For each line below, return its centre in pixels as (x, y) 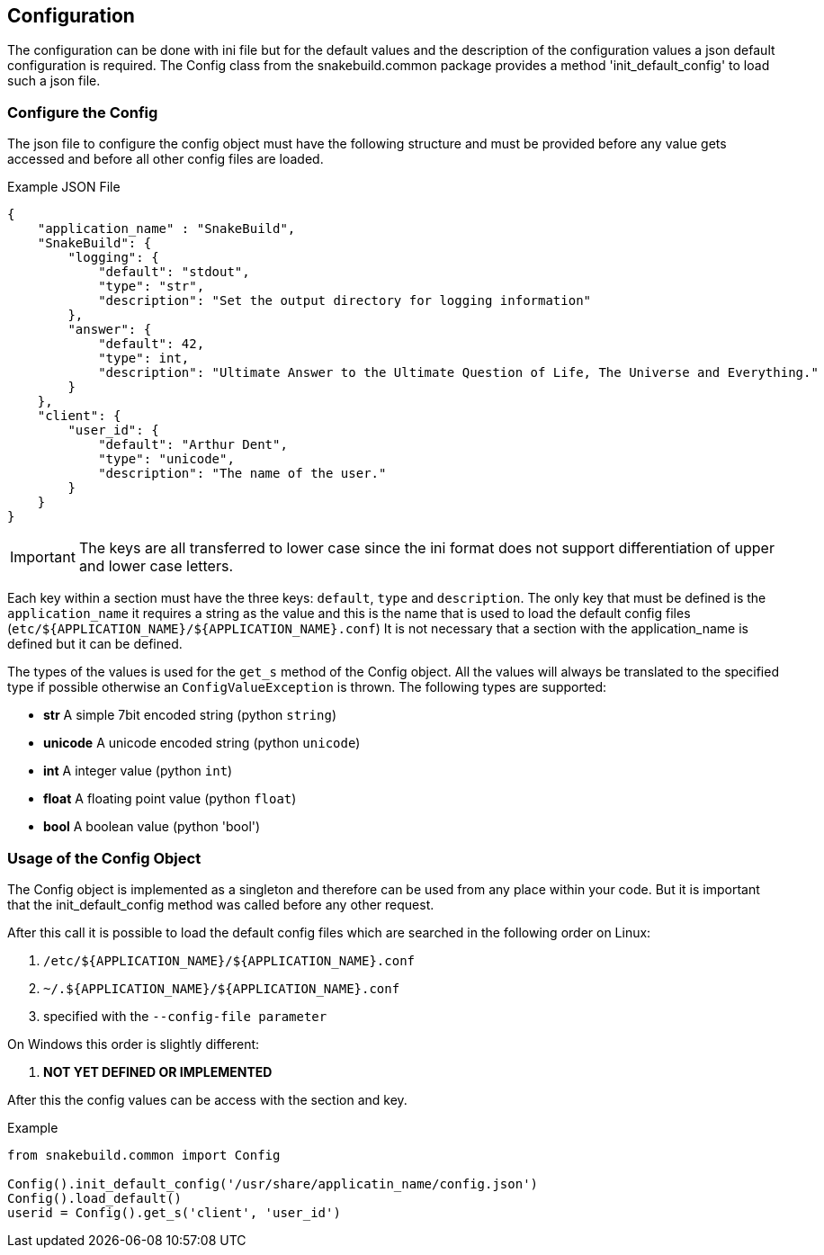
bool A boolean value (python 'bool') (152, 827)
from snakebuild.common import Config (144, 1155)
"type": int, (144, 359)
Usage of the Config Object (104, 858)
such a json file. (54, 81)
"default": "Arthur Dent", (193, 445)
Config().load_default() (94, 1198)
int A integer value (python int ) (138, 771)
